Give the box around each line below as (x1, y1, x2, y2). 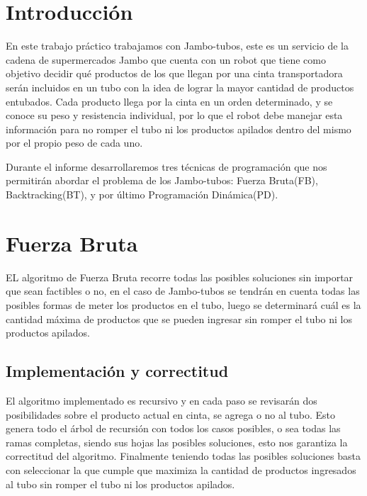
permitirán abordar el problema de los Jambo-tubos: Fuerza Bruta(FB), (6, 173, 318, 188)
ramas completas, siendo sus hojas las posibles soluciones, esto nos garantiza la (6, 434, 348, 449)
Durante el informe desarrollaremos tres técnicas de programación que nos (6, 159, 327, 174)
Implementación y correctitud (6, 360, 229, 382)
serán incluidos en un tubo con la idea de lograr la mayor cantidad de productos (6, 79, 354, 94)
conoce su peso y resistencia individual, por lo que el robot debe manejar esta (6, 108, 343, 123)
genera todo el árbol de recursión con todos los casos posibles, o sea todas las (6, 421, 341, 436)
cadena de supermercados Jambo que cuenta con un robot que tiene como (6, 52, 326, 67)
